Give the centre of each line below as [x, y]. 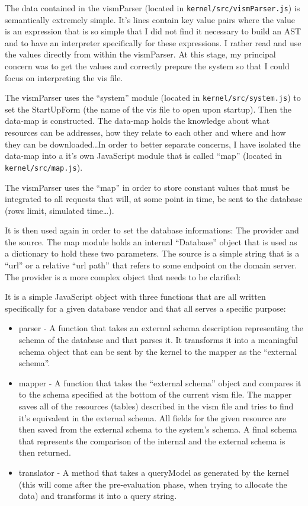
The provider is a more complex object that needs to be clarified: [123, 276]
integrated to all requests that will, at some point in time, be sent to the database [154, 199]
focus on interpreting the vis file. [64, 77]
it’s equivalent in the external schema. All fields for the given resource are [152, 417]
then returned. [45, 452]
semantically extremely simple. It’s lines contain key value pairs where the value [150, 19]
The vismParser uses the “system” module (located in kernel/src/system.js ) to [153, 97]
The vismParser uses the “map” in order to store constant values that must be [147, 187]
